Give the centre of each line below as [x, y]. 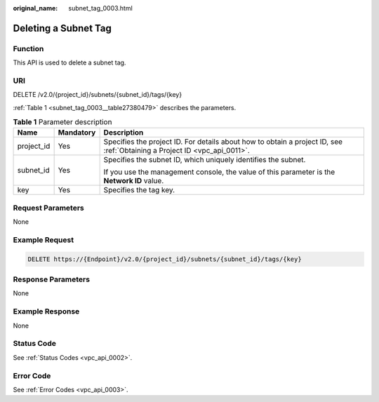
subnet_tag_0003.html [100, 8]
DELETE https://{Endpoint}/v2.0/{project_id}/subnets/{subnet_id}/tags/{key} [165, 259]
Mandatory [77, 133]
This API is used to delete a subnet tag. [69, 62]
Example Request [43, 240]
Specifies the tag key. [139, 190]
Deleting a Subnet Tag [62, 28]
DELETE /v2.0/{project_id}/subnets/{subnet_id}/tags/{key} [98, 95]
